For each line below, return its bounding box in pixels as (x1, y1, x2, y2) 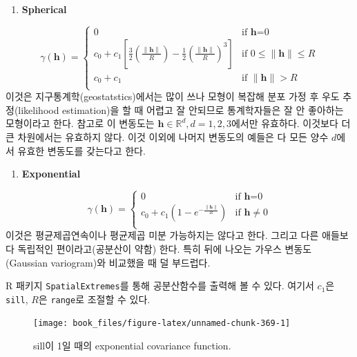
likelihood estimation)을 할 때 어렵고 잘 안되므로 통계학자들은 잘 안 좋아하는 (18, 102, 344, 117)
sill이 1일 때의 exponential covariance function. (33, 338, 231, 353)
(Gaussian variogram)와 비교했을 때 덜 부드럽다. (6, 255, 211, 269)
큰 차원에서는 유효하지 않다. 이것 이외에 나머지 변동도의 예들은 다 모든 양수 (6, 129, 329, 144)
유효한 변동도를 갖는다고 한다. (17, 143, 146, 157)
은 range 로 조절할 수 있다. (38, 291, 151, 306)
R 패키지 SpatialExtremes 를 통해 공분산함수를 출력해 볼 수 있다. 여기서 (6, 278, 314, 293)
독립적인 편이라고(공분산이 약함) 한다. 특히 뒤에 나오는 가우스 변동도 (17, 241, 312, 255)
